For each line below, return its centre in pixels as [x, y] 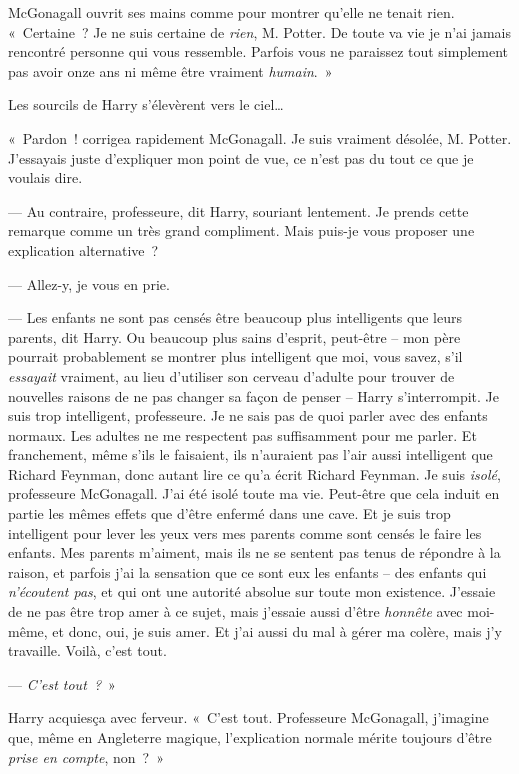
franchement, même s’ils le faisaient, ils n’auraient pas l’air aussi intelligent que [250, 454]
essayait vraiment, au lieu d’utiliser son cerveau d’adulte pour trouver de [231, 375]
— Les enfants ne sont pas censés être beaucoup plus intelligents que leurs [235, 317]
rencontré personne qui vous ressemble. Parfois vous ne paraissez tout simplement [258, 51]
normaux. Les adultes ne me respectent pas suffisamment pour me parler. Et [242, 434]
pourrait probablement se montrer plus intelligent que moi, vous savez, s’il [235, 356]
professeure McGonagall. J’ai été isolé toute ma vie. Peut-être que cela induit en [254, 493]
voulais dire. [45, 177]
